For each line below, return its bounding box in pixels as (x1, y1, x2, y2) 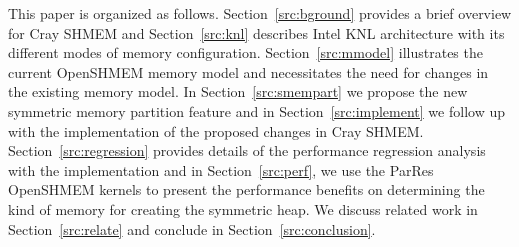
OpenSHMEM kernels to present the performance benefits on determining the (8, 179, 485, 200)
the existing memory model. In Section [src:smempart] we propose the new (8, 81, 468, 102)
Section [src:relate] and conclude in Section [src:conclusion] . (8, 218, 376, 239)
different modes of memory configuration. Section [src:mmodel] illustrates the (8, 42, 483, 63)
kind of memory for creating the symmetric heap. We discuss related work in (8, 198, 478, 219)
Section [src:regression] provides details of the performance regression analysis (8, 140, 486, 161)
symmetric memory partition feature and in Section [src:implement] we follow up (8, 100, 505, 121)
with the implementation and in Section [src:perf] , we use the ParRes (8, 159, 434, 180)
